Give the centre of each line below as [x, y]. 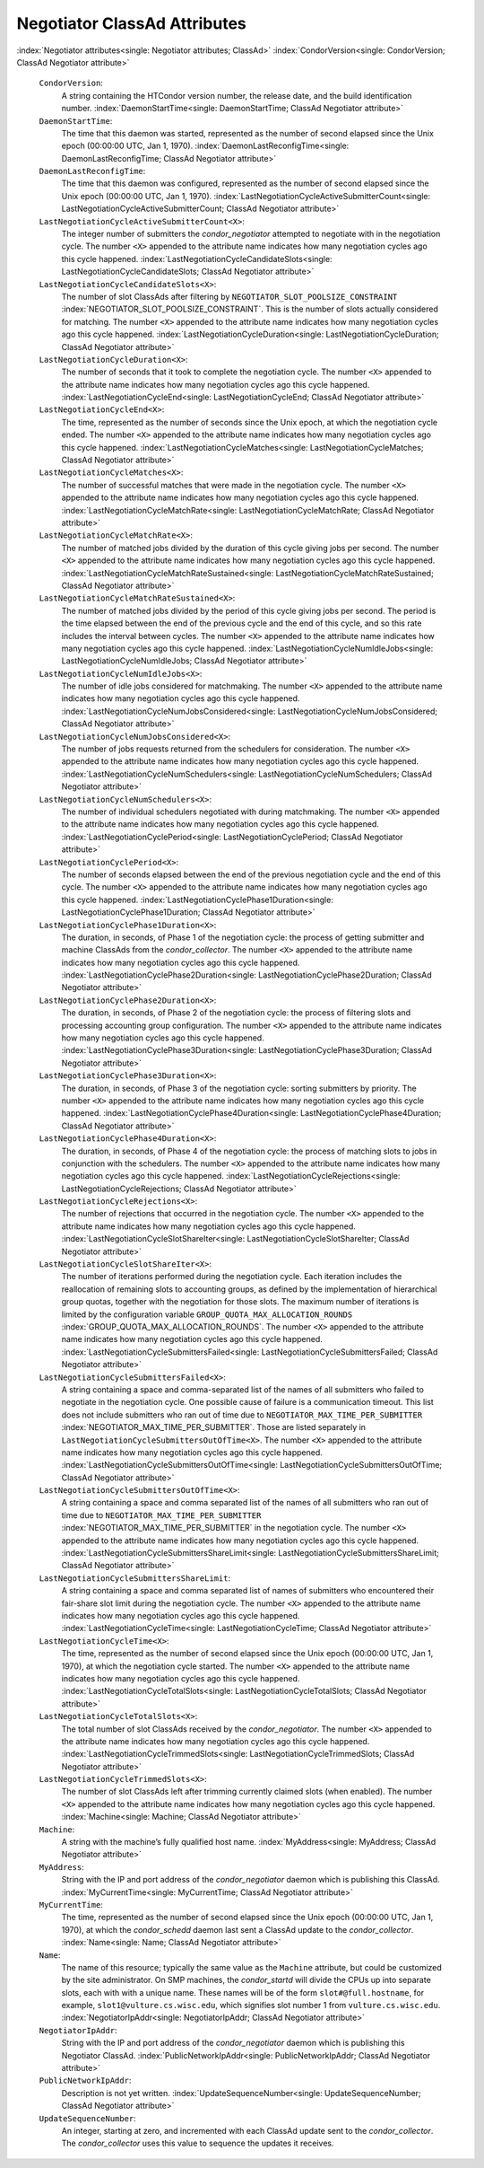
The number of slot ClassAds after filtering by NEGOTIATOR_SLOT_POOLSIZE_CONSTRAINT [229, 296]
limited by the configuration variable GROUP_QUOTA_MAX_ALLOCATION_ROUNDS [207, 1314]
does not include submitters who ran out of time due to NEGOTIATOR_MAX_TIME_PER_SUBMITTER [242, 1415]
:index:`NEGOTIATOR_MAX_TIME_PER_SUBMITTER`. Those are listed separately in [214, 1427]
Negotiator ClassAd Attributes [131, 23]
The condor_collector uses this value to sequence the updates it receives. [198, 2143]
